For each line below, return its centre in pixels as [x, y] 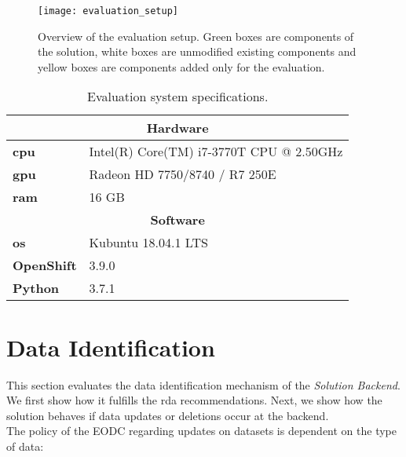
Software [177, 220]
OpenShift [45, 265]
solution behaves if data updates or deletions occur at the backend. [168, 415]
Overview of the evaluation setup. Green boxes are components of [196, 36]
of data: [25, 446]
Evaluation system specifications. [178, 97]
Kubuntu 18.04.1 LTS [148, 243]
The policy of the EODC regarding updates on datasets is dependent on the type [202, 431]
